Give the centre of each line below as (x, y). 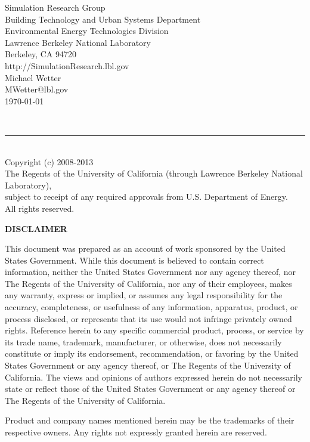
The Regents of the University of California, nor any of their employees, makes (148, 283)
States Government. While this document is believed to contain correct (134, 260)
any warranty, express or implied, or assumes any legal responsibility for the (144, 295)
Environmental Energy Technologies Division (87, 31)
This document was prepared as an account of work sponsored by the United (145, 248)
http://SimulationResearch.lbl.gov (67, 65)
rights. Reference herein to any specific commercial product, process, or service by (154, 330)
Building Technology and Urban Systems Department (103, 19)
